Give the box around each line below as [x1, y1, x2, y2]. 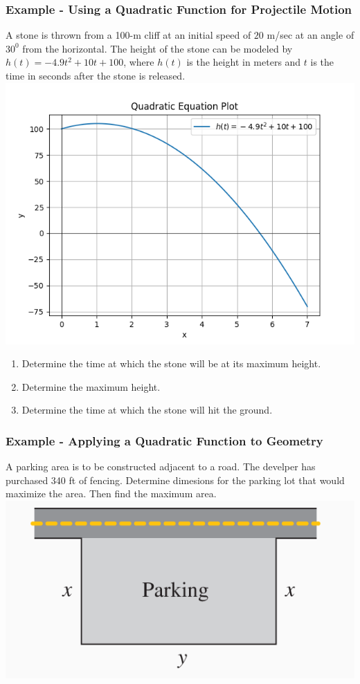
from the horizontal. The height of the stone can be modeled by [22, 41, 293, 55]
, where [123, 55, 154, 69]
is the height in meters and [186, 55, 301, 69]
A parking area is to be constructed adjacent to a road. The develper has [6, 459, 316, 474]
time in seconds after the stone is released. [6, 68, 186, 82]
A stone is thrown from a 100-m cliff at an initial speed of [6, 28, 251, 42]
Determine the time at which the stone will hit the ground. [21, 403, 273, 417]
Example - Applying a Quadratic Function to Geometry [6, 432, 323, 449]
